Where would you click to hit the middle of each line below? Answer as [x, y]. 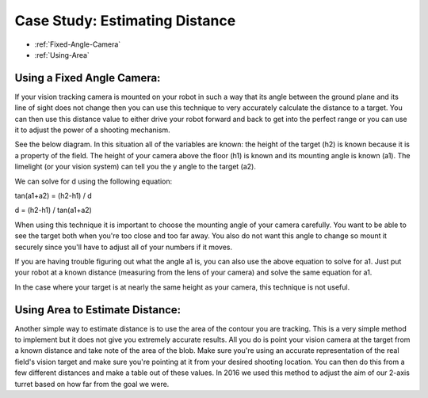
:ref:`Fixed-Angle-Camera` [78, 44]
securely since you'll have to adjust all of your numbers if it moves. [124, 247]
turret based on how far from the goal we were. [92, 384]
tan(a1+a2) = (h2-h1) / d [53, 195]
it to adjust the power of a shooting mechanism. [92, 130]
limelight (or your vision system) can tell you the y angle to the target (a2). [136, 167]
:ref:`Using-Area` [62, 55]
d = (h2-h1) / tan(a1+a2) [53, 210]
